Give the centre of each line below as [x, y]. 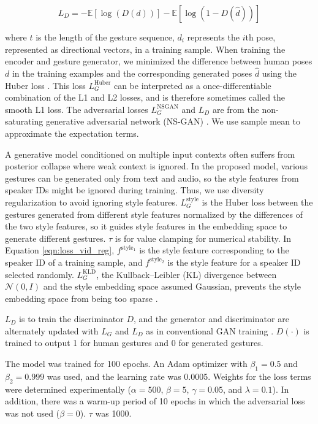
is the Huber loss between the [257, 202]
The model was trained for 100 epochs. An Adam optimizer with [126, 364]
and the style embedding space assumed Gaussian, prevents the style [172, 286]
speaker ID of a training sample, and [74, 262]
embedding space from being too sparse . [81, 298]
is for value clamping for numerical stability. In [203, 238]
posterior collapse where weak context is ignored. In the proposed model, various [157, 166]
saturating [24, 121]
